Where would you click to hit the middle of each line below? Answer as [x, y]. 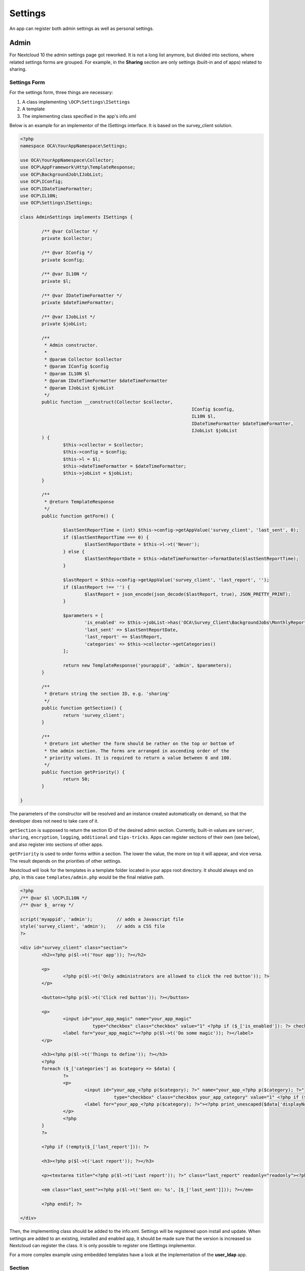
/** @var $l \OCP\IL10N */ [54, 898]
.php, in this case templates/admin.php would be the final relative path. [87, 877]
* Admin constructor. [71, 345]
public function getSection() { [82, 708]
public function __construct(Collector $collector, [107, 402]
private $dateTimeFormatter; [78, 302]
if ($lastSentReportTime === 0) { [106, 537]
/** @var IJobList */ [68, 317]
